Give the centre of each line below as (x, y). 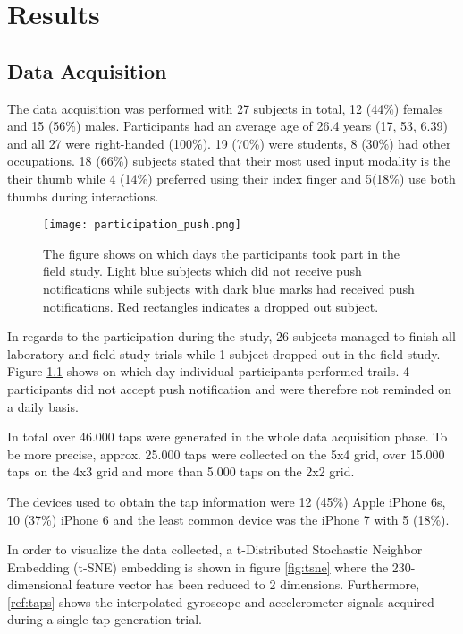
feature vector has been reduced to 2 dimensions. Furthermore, (248, 584)
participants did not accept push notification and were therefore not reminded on (229, 388)
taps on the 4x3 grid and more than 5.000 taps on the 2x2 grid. (181, 471)
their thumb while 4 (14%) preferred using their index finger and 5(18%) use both (231, 178)
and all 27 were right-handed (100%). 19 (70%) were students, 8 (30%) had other (229, 143)
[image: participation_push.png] (142, 225)
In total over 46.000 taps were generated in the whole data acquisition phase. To (227, 437)
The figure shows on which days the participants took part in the (222, 253)
